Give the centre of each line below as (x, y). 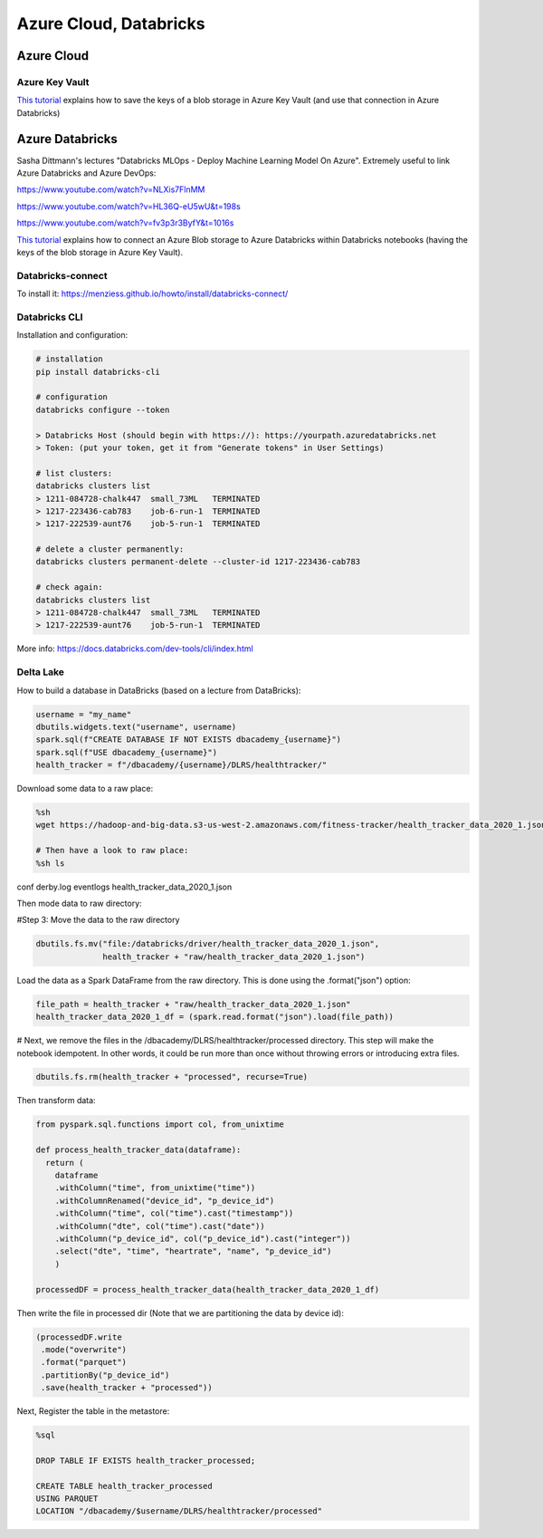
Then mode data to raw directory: (79, 903)
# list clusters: (74, 473)
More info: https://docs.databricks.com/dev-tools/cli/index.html (135, 649)
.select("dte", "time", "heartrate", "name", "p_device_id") (193, 1251)
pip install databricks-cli (98, 372)
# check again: (69, 587)
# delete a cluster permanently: (110, 549)
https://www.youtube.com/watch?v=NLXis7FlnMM (111, 189)
